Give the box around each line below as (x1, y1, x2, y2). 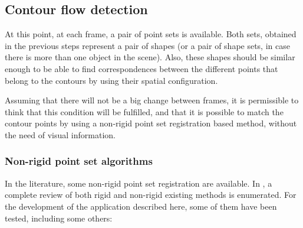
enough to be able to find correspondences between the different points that (5, 62, 278, 74)
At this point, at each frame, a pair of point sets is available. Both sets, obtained (5, 28, 297, 40)
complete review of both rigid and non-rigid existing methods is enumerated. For (5, 188, 297, 201)
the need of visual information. (5, 128, 116, 141)
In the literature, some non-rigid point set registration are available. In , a (5, 177, 272, 189)
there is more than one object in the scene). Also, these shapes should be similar (5, 51, 295, 63)
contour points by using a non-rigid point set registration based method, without (5, 117, 297, 129)
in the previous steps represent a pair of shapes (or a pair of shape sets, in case (5, 39, 290, 51)
